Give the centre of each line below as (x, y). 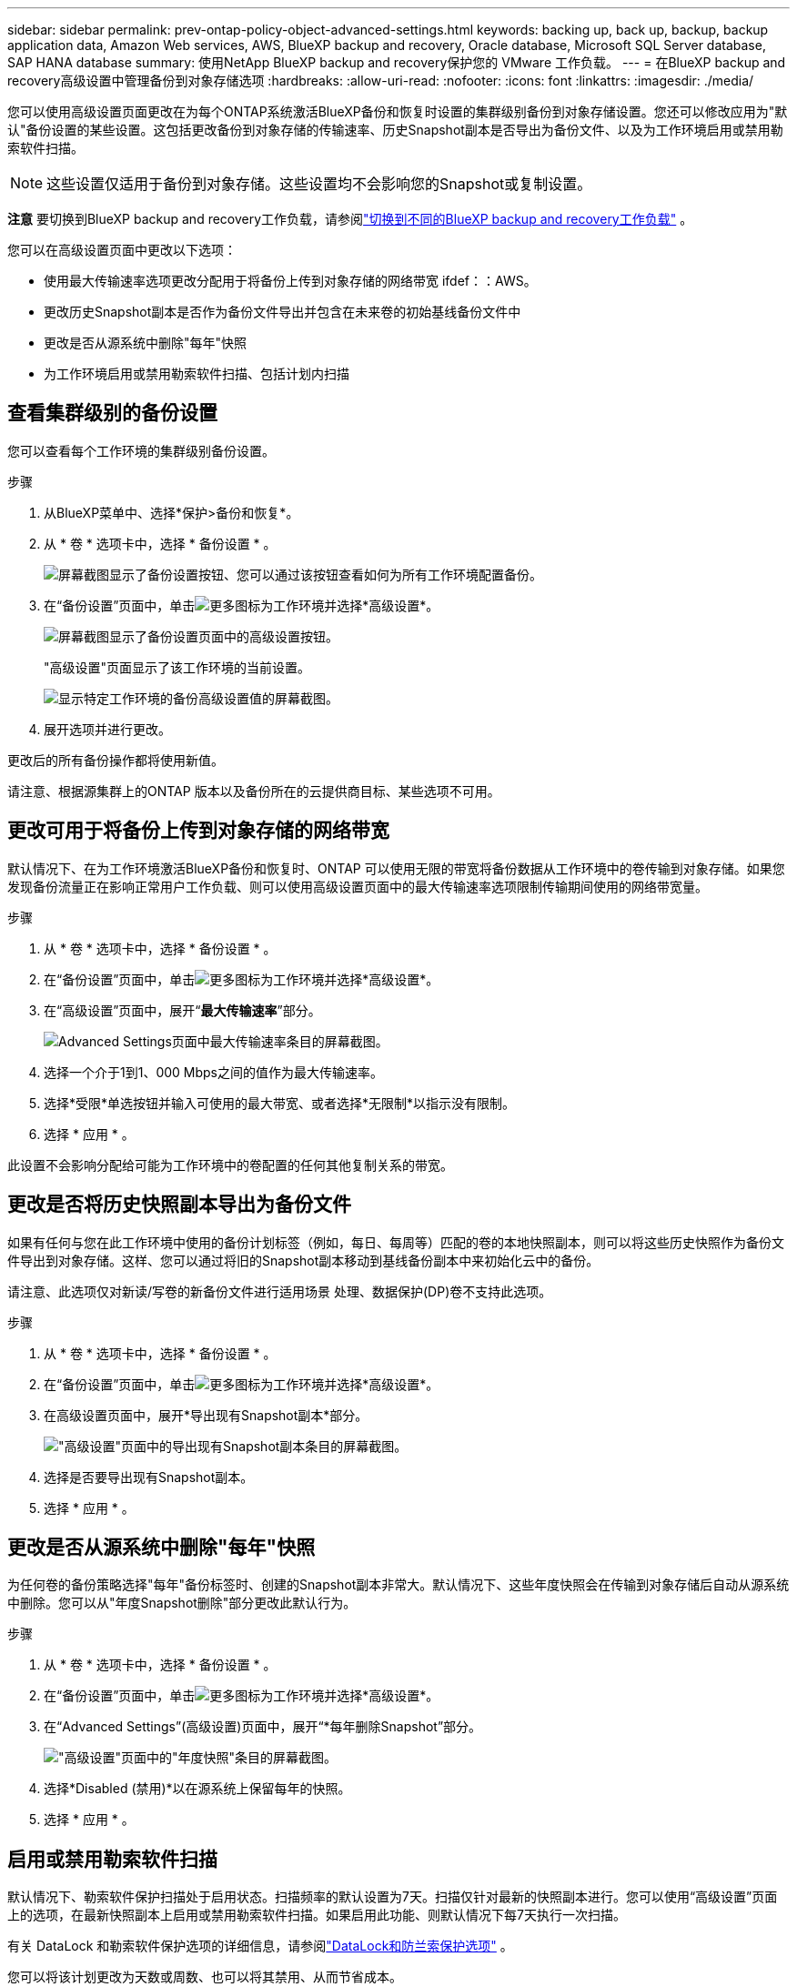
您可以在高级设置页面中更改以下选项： (122, 250)
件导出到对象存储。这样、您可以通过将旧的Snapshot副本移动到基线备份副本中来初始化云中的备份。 (303, 1260)
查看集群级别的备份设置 (112, 413)
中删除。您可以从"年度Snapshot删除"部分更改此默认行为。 (182, 1603)
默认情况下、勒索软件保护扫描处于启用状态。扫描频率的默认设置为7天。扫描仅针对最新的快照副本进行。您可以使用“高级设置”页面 (393, 1897)
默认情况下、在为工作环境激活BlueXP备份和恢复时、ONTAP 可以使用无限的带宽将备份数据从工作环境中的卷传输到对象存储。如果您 (396, 868)
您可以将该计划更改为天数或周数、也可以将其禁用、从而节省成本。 (205, 1977)
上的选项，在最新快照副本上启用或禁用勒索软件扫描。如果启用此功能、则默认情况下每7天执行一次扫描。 (317, 1915)
